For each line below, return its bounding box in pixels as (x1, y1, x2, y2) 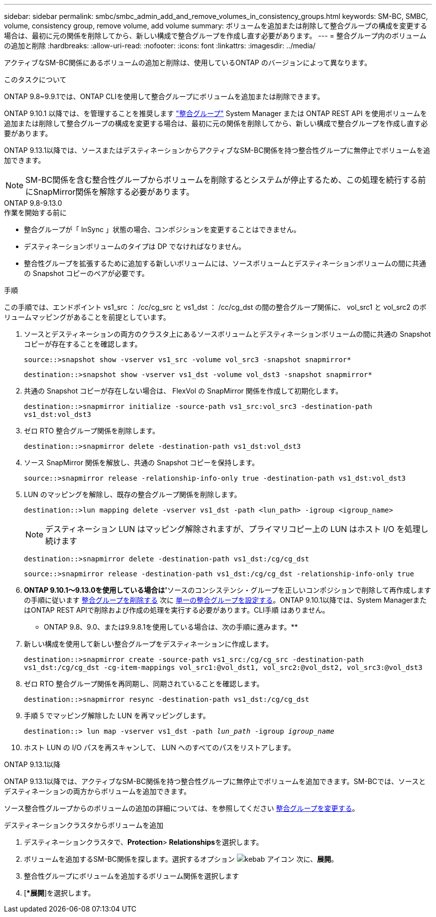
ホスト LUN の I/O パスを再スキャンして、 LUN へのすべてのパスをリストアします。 (24, 743, 295, 752)
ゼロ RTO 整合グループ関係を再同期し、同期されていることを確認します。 (24, 679, 264, 688)
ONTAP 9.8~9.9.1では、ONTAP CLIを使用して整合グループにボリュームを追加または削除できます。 (4, 92, 325, 101)
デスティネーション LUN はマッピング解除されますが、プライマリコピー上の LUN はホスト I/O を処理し (45, 524, 429, 534)
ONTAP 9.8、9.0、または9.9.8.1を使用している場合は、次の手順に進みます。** (44, 623, 298, 631)
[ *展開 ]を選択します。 (24, 889, 95, 897)
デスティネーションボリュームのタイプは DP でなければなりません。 (24, 242, 245, 251)
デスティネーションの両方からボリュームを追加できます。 (4, 787, 191, 795)
